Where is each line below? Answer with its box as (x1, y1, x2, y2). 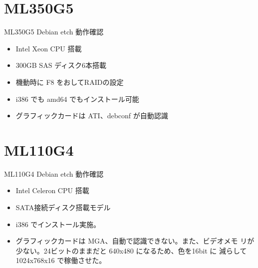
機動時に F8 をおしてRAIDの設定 (15, 76, 124, 87)
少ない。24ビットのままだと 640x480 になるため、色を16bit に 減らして (15, 245, 247, 256)
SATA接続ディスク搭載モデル (15, 202, 111, 212)
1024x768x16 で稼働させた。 (15, 255, 106, 266)
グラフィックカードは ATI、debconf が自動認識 (15, 110, 168, 121)
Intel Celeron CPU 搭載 (15, 185, 89, 196)
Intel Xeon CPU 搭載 (15, 43, 82, 53)
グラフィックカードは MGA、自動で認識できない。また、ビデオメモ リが (15, 236, 255, 246)
